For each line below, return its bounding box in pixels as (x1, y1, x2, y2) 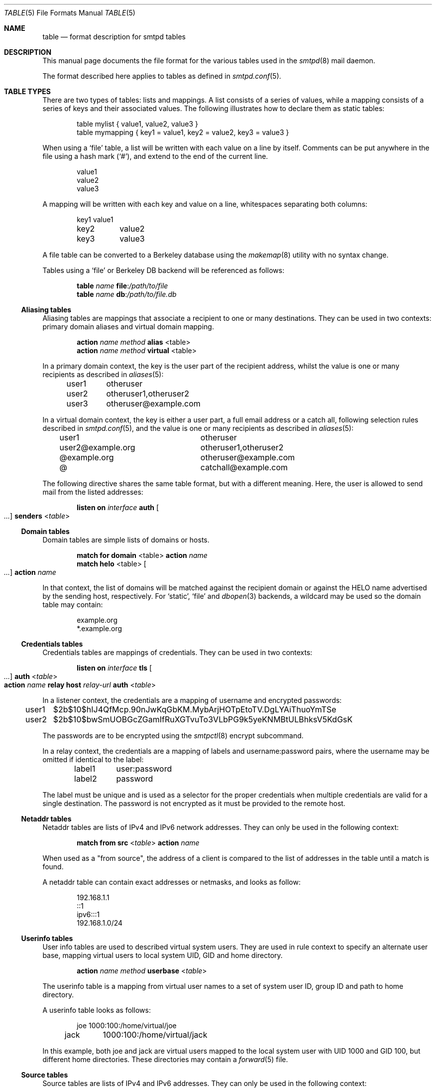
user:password (116, 764, 172, 774)
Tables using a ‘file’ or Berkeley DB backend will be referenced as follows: (42, 266, 285, 274)
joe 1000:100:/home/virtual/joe (77, 1021, 177, 1030)
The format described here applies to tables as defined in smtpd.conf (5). (42, 72, 281, 80)
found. (42, 862, 64, 871)
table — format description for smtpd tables (42, 32, 186, 41)
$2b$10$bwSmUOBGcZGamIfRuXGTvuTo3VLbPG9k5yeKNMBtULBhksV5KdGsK (53, 714, 353, 724)
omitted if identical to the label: (42, 755, 144, 764)
